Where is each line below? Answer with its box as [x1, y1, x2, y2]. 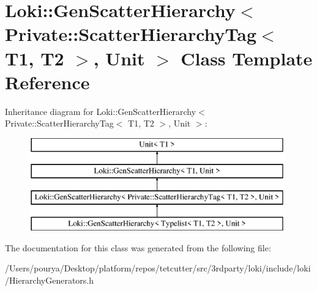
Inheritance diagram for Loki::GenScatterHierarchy [5, 105, 196, 117]
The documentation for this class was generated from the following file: [5, 241, 271, 254]
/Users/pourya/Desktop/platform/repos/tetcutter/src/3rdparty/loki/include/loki [5, 262, 311, 274]
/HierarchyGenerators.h [5, 273, 94, 286]
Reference [5, 69, 90, 94]
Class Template [181, 45, 313, 70]
